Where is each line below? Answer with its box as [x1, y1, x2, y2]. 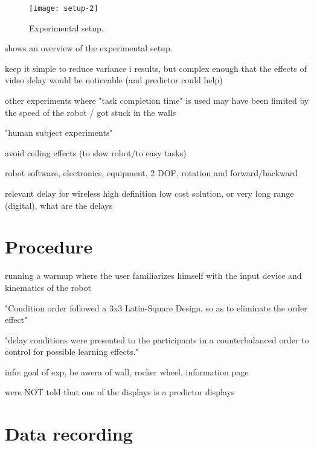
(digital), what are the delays [5, 199, 113, 211]
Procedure [5, 234, 93, 259]
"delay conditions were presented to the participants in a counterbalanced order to [5, 333, 309, 346]
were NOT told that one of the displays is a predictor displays [5, 386, 235, 398]
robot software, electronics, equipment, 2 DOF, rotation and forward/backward [5, 167, 298, 179]
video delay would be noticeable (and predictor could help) [5, 74, 223, 86]
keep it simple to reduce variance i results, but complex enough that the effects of [5, 62, 307, 74]
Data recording [5, 421, 133, 446]
